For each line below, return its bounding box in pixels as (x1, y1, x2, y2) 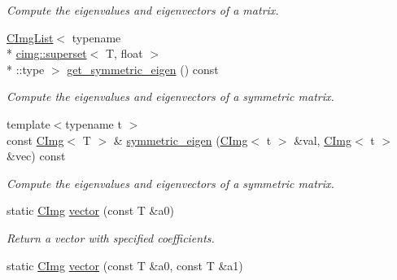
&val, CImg (294, 131, 351, 148)
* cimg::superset (7, 45, 87, 62)
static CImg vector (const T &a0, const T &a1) (7, 256, 243, 273)
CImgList (7, 28, 54, 46)
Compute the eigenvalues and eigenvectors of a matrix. (7, 2, 279, 18)
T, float (105, 45, 143, 62)
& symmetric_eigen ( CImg (113, 131, 248, 148)
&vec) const (7, 147, 66, 164)
